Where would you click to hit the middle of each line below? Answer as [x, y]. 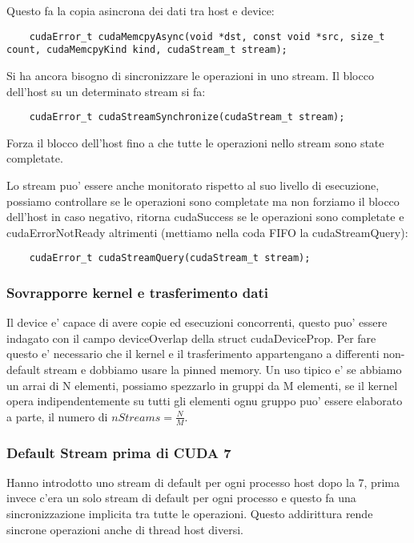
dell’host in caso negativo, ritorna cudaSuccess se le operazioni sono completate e [205, 217]
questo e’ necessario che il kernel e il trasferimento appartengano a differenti [193, 354]
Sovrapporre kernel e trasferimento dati [137, 292]
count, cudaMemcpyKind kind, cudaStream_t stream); [147, 50]
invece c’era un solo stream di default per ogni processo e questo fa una [181, 498]
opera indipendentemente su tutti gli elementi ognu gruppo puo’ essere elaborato [205, 401]
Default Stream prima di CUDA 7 [119, 452]
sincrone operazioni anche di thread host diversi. [125, 529]
